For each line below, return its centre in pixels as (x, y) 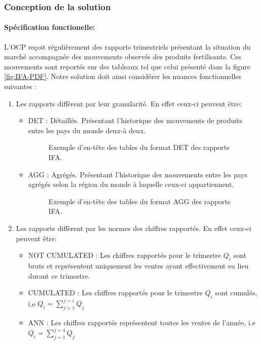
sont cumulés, (236, 293)
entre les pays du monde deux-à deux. (87, 130)
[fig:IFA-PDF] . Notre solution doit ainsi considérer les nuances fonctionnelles (123, 76)
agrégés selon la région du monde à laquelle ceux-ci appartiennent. (131, 184)
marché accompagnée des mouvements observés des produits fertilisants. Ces (123, 56)
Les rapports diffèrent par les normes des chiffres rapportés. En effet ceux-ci (134, 228)
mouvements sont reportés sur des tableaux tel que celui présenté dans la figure (127, 66)
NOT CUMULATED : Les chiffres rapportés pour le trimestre (125, 255)
